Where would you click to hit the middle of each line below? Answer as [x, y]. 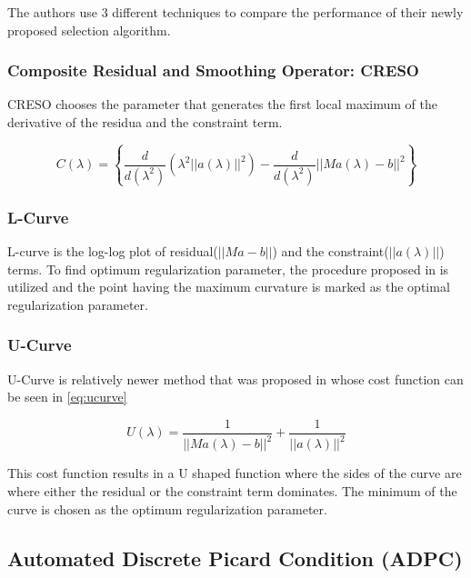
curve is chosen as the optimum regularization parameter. [167, 508]
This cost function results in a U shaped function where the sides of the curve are [235, 473]
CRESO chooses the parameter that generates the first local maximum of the [222, 104]
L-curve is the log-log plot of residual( [113, 251]
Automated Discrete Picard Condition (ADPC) [235, 558]
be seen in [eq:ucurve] [67, 397]
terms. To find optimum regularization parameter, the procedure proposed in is [228, 269]
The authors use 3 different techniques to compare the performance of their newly [235, 12]
